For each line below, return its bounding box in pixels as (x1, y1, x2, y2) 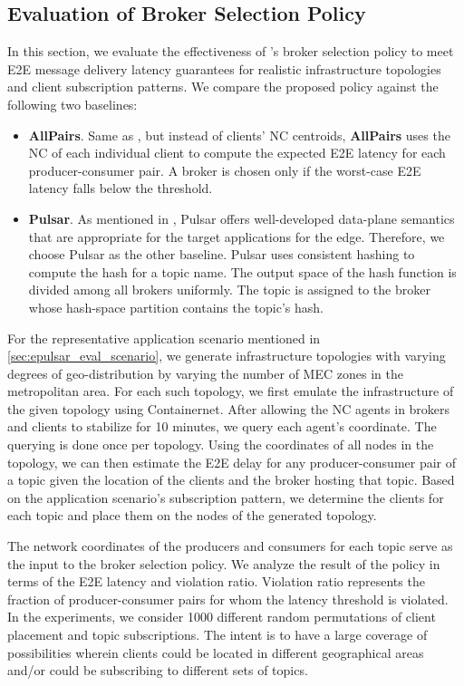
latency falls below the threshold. (28, 179, 213, 198)
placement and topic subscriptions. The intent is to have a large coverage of (7, 625, 428, 644)
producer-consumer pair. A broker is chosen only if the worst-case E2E (28, 160, 421, 179)
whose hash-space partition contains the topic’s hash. (28, 297, 324, 316)
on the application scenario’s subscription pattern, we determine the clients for (7, 488, 444, 507)
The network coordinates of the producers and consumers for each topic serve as (7, 536, 453, 556)
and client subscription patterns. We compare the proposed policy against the (7, 77, 439, 96)
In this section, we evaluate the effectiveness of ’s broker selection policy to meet (7, 42, 454, 61)
